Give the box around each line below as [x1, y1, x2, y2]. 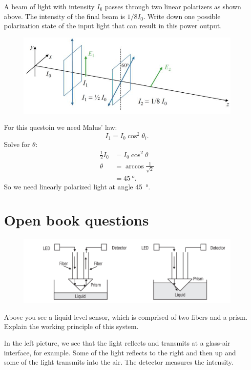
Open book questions [4, 210, 149, 230]
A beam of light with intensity [4, 1, 95, 11]
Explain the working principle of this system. [4, 321, 139, 331]
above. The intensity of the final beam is [4, 11, 125, 21]
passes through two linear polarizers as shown [105, 1, 241, 11]
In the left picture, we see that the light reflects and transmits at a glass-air [4, 337, 230, 348]
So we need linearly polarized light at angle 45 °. [4, 181, 150, 191]
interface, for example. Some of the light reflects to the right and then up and [4, 347, 236, 357]
